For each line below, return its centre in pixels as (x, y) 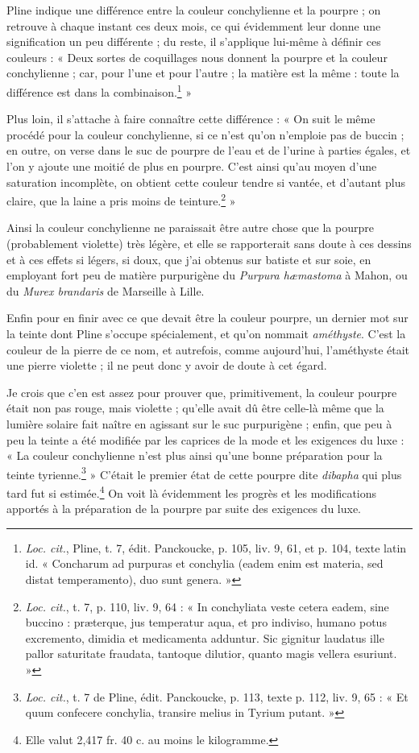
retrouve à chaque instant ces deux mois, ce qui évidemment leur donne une (194, 25)
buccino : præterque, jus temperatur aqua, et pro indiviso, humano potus (206, 622)
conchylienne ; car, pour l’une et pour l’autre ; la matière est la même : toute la (203, 73)
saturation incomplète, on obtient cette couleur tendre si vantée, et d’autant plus (206, 182)
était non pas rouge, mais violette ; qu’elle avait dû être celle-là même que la (195, 408)
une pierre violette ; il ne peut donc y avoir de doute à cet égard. (167, 365)
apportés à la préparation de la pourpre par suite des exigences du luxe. (184, 509)
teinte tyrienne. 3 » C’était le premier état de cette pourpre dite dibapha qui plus (204, 473)
